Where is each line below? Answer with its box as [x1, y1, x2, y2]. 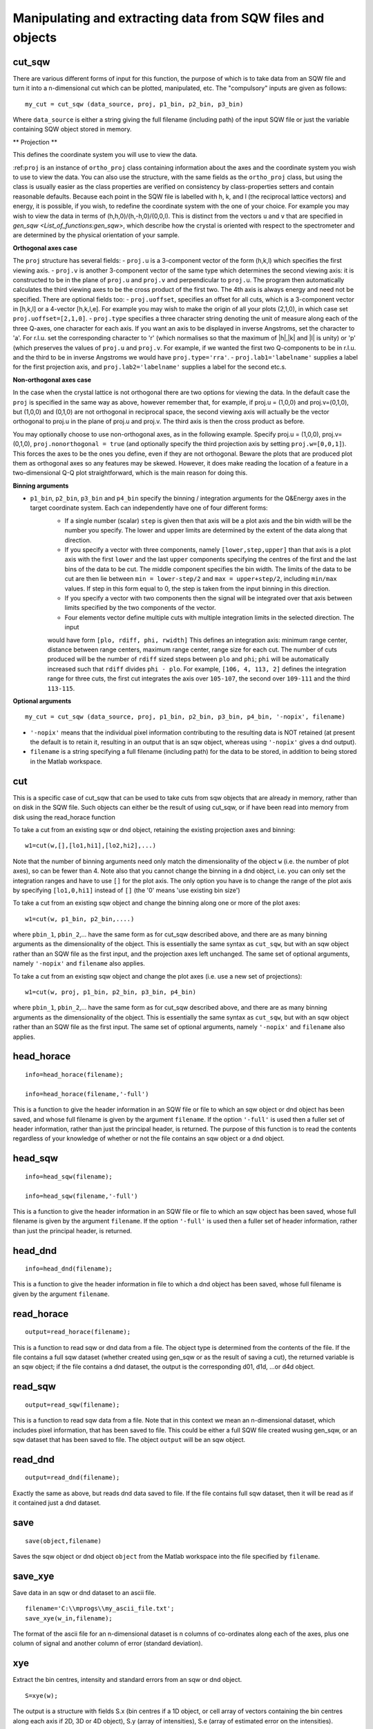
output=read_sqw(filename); [25, 1400, 120, 1409]
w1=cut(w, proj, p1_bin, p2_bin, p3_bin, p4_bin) [25, 988, 197, 996]
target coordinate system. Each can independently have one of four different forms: [30, 503, 269, 512]
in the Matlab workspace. [30, 757, 103, 766]
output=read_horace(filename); [25, 1328, 131, 1336]
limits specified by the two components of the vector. [64, 604, 216, 612]
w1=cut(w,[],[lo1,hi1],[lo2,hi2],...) [25, 842, 157, 850]
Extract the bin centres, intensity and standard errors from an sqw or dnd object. [12, 1676, 242, 1684]
